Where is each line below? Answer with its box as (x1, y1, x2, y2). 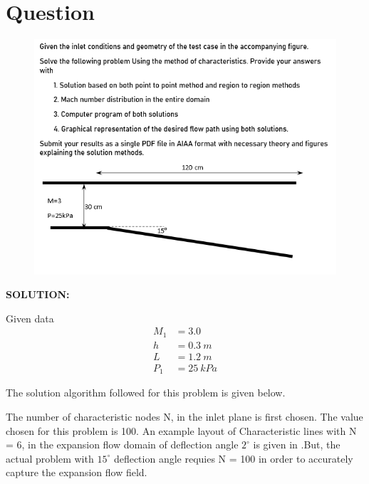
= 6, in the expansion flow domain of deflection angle (6, 437, 239, 452)
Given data (6, 310, 54, 325)
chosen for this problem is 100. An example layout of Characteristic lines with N (6, 423, 357, 438)
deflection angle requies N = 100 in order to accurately (113, 451, 353, 465)
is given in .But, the (253, 437, 341, 452)
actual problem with (6, 451, 94, 465)
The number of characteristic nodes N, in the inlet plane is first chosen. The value (6, 409, 363, 423)
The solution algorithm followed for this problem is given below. (6, 385, 286, 400)
